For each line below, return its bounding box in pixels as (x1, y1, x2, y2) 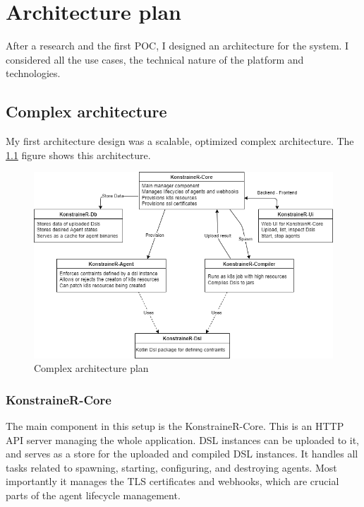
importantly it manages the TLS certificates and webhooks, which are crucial (6, 474, 339, 489)
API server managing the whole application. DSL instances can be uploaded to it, (6, 432, 360, 447)
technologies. (6, 66, 61, 81)
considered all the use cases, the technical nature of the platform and (6, 52, 304, 66)
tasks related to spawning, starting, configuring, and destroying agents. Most (6, 460, 337, 474)
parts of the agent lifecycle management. (6, 488, 181, 503)
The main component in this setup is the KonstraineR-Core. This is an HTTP (6, 419, 344, 433)
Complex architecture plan (34, 361, 149, 375)
